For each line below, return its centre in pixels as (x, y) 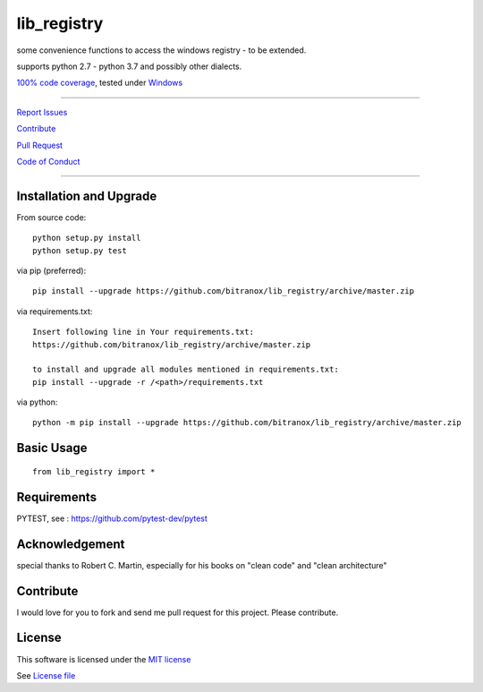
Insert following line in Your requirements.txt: (144, 332)
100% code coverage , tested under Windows (100, 83)
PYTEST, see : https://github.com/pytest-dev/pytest (112, 518)
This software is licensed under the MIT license (104, 659)
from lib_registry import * (94, 471)
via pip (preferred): (51, 270)
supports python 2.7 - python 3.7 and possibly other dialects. (129, 66)
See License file (46, 675)
